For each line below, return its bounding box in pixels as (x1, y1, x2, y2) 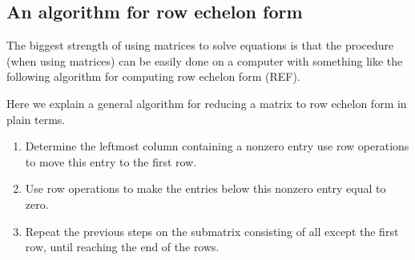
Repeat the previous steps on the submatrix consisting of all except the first (25, 222, 399, 239)
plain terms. (6, 110, 66, 127)
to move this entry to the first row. (25, 153, 197, 170)
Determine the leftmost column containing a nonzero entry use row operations (25, 138, 409, 154)
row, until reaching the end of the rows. (25, 238, 220, 255)
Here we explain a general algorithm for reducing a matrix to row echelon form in (6, 94, 407, 111)
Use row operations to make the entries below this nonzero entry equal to (25, 180, 386, 197)
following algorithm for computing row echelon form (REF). (6, 68, 300, 85)
